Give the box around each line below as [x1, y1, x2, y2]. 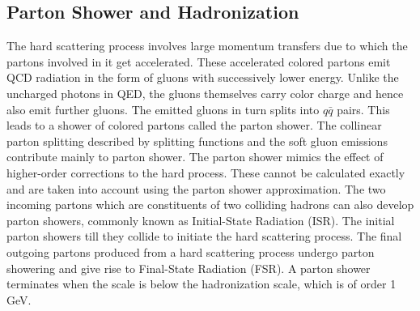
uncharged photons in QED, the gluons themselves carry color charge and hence [6, 84, 404, 101]
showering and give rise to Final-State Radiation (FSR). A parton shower [6, 259, 371, 276]
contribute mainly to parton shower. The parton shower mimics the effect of [6, 148, 384, 165]
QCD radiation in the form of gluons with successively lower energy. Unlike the [6, 69, 399, 86]
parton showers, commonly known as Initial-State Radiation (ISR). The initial [6, 211, 395, 228]
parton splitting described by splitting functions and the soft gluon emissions [6, 132, 388, 149]
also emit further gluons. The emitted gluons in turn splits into [6, 100, 320, 117]
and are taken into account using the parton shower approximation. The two [6, 180, 386, 197]
